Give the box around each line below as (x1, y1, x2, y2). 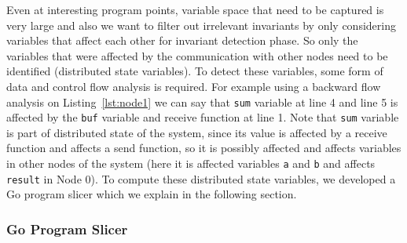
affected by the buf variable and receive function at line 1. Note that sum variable (6, 109, 399, 125)
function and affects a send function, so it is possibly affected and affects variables (6, 140, 401, 156)
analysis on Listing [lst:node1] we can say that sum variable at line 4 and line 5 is (6, 93, 398, 110)
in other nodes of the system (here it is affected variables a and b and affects (6, 155, 376, 172)
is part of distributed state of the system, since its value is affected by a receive (6, 124, 387, 140)
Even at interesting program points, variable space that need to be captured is (6, 2, 384, 17)
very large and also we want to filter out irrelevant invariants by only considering (6, 16, 396, 33)
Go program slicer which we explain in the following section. (6, 186, 297, 202)
